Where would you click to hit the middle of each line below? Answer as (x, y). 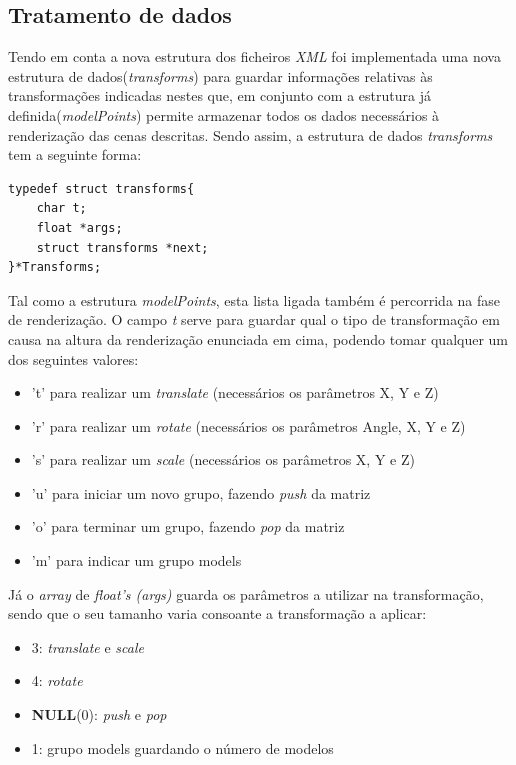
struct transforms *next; (122, 247)
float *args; (79, 227)
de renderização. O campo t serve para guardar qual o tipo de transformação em (254, 319)
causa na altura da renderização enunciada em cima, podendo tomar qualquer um (258, 338)
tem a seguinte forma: (75, 154)
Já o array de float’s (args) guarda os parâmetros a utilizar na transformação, (246, 593)
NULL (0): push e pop (99, 714)
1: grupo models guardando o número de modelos (182, 747)
